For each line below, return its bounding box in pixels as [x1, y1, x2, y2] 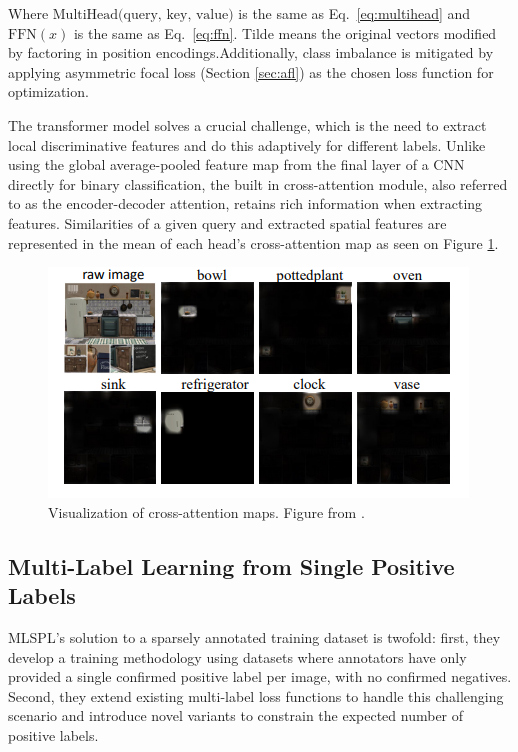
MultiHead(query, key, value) [52, 8, 234, 22]
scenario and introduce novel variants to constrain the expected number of [8, 705, 464, 726]
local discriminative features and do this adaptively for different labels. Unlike [8, 134, 486, 155]
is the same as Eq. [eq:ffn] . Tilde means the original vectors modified [73, 22, 497, 43]
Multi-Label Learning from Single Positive [8, 550, 455, 581]
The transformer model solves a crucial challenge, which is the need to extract [8, 114, 487, 135]
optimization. [8, 81, 89, 102]
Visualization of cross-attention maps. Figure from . [48, 501, 365, 522]
